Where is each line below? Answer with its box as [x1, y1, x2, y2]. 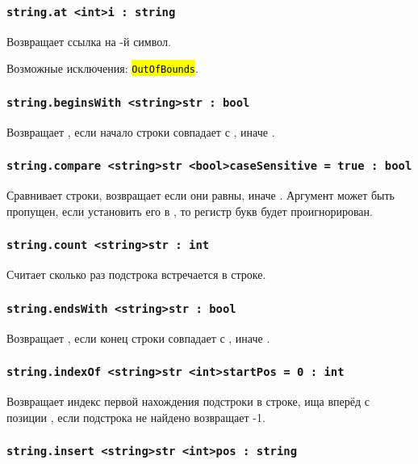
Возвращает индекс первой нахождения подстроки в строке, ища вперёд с [6, 392, 370, 409]
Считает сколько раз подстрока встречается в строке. [6, 266, 266, 283]
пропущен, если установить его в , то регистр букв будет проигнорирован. [6, 202, 373, 219]
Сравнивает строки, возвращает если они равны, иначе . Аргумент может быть [6, 187, 395, 204]
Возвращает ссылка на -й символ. [6, 32, 171, 49]
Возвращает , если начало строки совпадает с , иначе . [6, 123, 275, 140]
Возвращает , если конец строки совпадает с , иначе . [6, 329, 270, 346]
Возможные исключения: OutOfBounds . [6, 60, 199, 77]
